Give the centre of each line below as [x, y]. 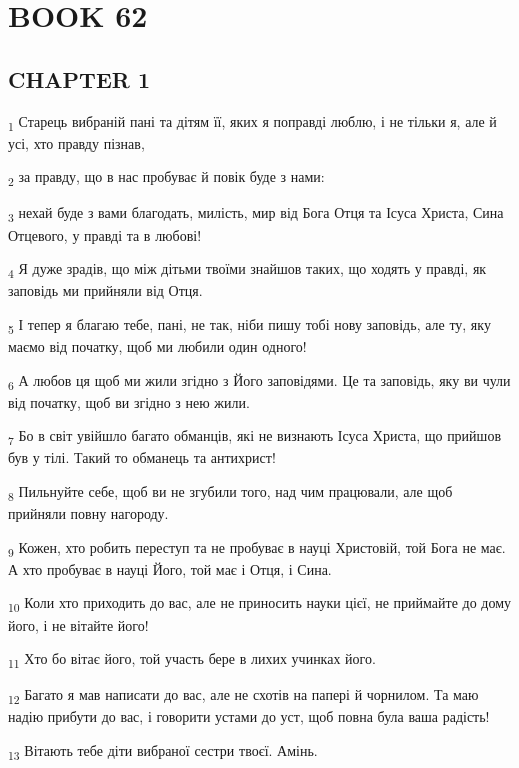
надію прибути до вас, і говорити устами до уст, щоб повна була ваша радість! [249, 716]
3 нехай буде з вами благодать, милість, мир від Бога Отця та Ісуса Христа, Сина [256, 214]
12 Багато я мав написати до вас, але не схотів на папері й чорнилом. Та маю [243, 696]
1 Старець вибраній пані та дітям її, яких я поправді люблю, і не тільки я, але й [252, 122]
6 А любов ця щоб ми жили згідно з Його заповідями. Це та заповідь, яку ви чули [259, 381]
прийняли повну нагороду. [88, 513]
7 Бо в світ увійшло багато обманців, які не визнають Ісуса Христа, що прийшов [254, 437]
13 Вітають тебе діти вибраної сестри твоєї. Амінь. [163, 751]
